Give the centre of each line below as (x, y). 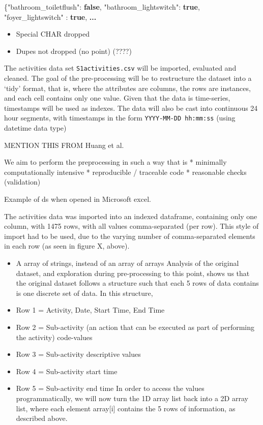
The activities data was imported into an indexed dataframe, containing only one (131, 216)
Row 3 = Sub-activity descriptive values (78, 354)
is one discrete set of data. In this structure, (84, 293)
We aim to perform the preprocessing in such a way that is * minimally (115, 162)
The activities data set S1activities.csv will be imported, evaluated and (120, 68)
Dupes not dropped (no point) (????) (74, 51)
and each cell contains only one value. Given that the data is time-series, (117, 98)
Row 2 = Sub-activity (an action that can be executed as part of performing (135, 327)
